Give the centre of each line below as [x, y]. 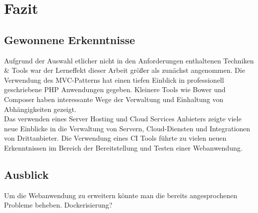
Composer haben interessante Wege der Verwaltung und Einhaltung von [114, 99]
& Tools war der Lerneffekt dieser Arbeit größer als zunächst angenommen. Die [125, 70]
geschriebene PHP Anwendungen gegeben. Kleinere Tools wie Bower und [115, 89]
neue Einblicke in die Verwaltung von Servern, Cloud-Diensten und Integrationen [127, 128]
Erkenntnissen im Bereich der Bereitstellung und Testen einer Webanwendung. [123, 147]
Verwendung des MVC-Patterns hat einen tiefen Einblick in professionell [114, 80]
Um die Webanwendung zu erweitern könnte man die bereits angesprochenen [121, 195]
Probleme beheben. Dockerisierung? [58, 205]
